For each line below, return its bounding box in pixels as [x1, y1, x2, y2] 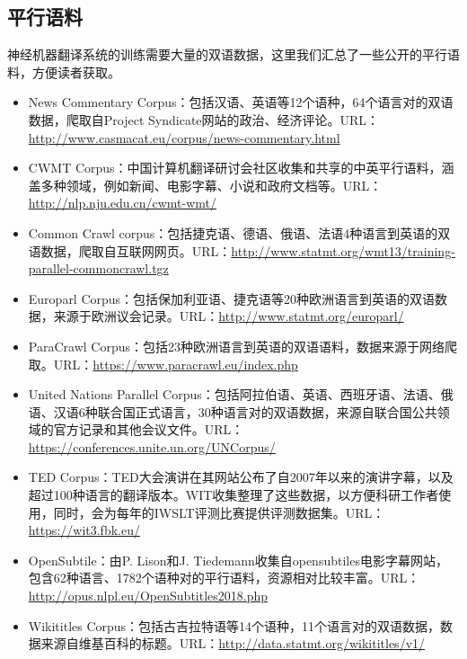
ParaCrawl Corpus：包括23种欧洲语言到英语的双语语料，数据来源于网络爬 [28, 336, 457, 355]
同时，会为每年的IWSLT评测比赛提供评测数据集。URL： [53, 503, 385, 521]
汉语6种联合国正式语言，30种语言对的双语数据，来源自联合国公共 [53, 402, 437, 421]
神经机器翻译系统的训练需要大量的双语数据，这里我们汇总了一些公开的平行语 [7, 45, 460, 64]
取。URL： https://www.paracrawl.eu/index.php [28, 354, 298, 373]
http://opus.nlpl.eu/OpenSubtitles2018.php [28, 586, 269, 605]
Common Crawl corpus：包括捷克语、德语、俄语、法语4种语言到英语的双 [28, 223, 451, 242]
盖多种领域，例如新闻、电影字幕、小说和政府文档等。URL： [28, 175, 383, 194]
